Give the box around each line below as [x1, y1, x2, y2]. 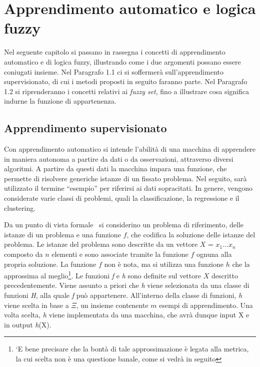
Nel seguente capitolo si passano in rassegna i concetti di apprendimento [4, 47, 225, 57]
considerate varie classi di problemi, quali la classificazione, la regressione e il [4, 193, 239, 203]
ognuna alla [196, 249, 232, 259]
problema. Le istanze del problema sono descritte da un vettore [4, 239, 198, 249]
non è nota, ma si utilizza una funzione [104, 258, 224, 269]
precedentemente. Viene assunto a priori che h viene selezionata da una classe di [4, 280, 249, 290]
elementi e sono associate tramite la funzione [51, 249, 188, 259]
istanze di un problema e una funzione [4, 229, 121, 239]
